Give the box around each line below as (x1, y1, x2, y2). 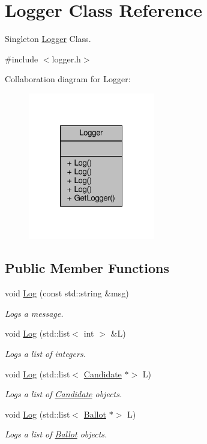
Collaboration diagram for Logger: (5, 73, 131, 85)
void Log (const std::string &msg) (5, 287, 129, 299)
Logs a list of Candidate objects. (5, 388, 122, 400)
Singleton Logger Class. (5, 32, 91, 45)
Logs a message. (5, 307, 64, 319)
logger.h (52, 52, 81, 65)
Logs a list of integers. (5, 347, 86, 359)
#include (5, 52, 38, 65)
